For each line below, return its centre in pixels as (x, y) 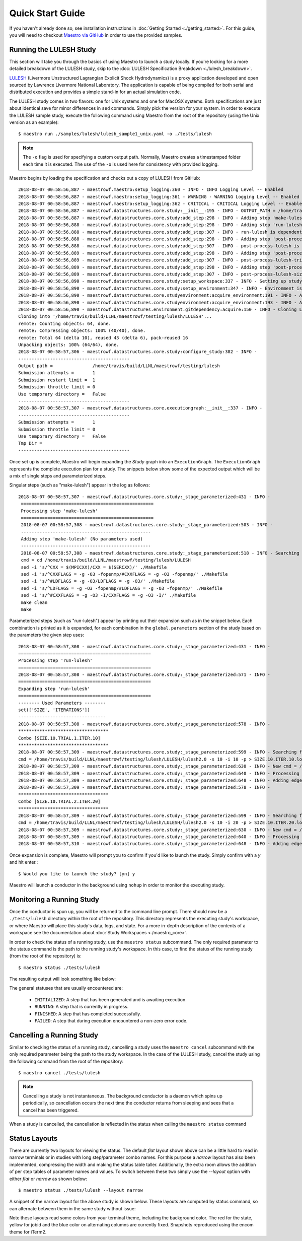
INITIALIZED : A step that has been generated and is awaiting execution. (111, 999)
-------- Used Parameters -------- (62, 703)
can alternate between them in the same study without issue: (72, 1208)
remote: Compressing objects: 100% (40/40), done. (82, 331)
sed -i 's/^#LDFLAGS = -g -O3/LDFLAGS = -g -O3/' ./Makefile (98, 581)
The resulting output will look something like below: (62, 979)
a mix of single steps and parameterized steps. (58, 475)
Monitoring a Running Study (54, 899)
